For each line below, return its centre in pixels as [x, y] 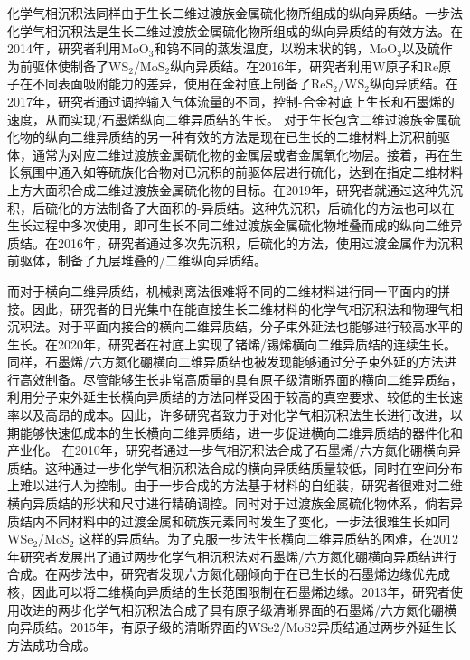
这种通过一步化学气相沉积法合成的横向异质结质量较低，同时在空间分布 [254, 467]
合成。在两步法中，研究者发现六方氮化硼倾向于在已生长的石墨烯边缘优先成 [229, 574]
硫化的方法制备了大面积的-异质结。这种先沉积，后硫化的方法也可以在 [249, 207]
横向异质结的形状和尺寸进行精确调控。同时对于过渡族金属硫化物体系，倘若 [229, 503]
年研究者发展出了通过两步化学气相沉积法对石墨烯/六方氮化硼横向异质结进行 [232, 556]
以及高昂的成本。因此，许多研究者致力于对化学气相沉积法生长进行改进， [235, 415]
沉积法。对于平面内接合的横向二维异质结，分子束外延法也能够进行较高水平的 [235, 326]
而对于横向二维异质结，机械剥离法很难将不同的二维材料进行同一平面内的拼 [229, 290]
